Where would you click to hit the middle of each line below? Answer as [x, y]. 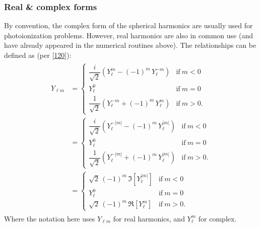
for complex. [217, 218]
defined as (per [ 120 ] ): [38, 55]
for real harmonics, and [149, 218]
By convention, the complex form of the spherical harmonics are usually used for [128, 25]
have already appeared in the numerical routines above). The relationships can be [130, 45]
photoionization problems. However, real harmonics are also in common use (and [128, 35]
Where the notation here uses [50, 218]
